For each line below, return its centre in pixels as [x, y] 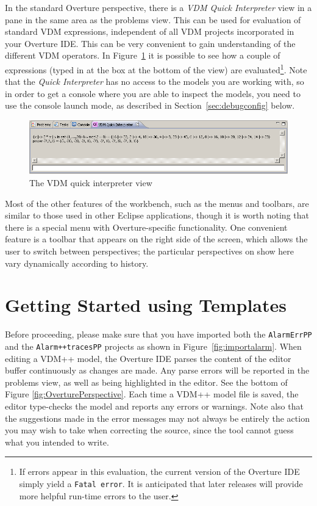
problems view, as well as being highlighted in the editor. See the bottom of [146, 382]
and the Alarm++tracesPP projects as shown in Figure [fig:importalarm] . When [153, 346]
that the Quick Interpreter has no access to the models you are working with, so [155, 81]
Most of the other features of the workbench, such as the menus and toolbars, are [157, 203]
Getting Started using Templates [146, 305]
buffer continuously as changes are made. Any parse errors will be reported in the [157, 370]
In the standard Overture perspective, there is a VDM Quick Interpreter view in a [158, 7]
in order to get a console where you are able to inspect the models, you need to [153, 93]
